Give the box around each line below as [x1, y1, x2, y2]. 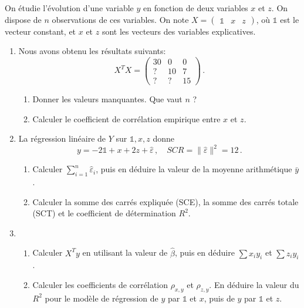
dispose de [5, 13, 42, 25]
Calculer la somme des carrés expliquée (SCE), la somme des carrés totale [32, 195, 299, 207]
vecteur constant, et [5, 25, 76, 37]
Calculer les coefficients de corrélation [32, 279, 168, 290]
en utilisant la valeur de [82, 246, 168, 259]
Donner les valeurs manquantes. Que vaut [32, 92, 183, 105]
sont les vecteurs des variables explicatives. [102, 25, 256, 37]
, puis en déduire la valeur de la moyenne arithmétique [96, 163, 292, 175]
